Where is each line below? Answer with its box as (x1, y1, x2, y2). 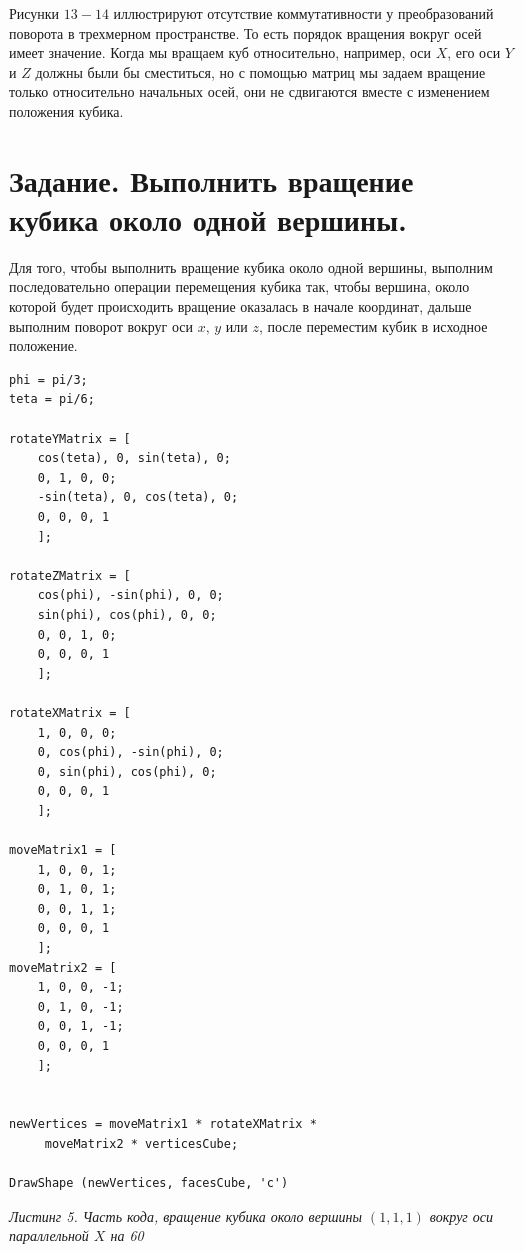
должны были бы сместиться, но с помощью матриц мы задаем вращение (35, 61, 486, 82)
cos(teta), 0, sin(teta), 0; (37, 451, 231, 466)
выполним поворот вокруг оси (9, 315, 194, 336)
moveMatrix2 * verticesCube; (44, 1137, 239, 1151)
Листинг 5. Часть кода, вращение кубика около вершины (9, 1205, 362, 1226)
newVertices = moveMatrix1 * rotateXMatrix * (9, 1117, 317, 1132)
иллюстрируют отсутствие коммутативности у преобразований (113, 3, 494, 23)
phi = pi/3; (9, 372, 88, 387)
